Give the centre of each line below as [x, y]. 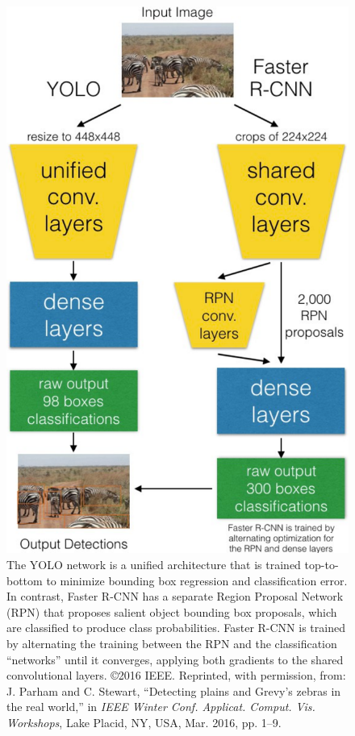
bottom [25, 580]
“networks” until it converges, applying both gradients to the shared [175, 659]
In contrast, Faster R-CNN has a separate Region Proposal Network [175, 596]
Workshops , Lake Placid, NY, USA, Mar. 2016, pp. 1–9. [144, 722]
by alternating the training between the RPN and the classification [172, 643]
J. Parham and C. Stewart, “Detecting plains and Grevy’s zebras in [174, 690]
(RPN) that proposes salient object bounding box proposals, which [172, 611]
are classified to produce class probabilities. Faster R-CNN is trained [176, 628]
